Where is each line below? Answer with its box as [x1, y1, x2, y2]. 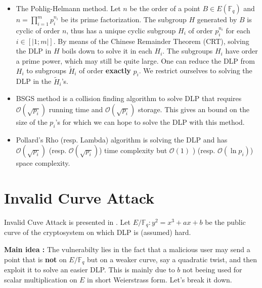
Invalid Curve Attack [4, 187, 155, 208]
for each [226, 25, 250, 35]
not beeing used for [183, 264, 242, 274]
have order [225, 45, 258, 56]
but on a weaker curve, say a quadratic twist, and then [87, 254, 257, 264]
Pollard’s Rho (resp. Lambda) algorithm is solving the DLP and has [16, 134, 228, 145]
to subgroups [26, 65, 67, 76]
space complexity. [16, 158, 70, 168]
